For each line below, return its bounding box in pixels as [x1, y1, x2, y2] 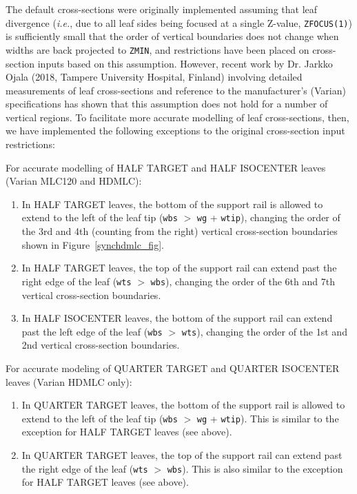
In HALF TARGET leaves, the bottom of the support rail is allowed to [21, 196, 323, 211]
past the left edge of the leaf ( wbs [21, 324, 163, 338]
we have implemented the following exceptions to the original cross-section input [6, 123, 345, 138]
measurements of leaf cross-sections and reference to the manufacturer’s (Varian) [6, 83, 346, 97]
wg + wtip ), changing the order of [196, 210, 340, 225]
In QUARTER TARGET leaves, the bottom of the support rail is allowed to [21, 398, 345, 412]
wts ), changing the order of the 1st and [181, 324, 347, 338]
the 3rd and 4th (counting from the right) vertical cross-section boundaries [21, 224, 338, 238]
